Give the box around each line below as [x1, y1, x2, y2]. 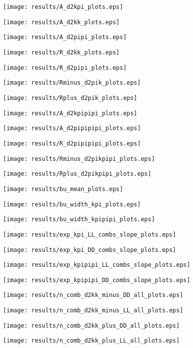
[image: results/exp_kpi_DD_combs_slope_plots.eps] [3, 246, 176, 253]
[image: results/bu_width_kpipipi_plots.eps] [3, 216, 155, 223]
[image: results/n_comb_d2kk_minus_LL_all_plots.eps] [3, 307, 184, 314]
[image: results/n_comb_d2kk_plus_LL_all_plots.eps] [3, 337, 180, 345]
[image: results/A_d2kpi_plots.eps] [3, 3, 123, 10]
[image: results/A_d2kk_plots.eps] [3, 18, 120, 26]
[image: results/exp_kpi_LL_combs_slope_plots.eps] [3, 231, 176, 238]
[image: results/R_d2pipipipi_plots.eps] [3, 140, 141, 147]
